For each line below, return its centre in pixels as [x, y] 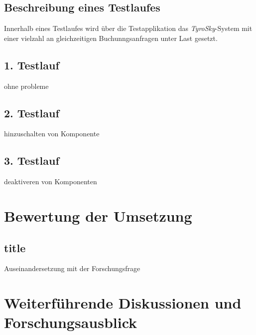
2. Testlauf [32, 113]
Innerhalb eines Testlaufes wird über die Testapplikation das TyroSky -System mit [128, 28]
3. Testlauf [32, 161]
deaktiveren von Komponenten [51, 181]
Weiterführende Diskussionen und [123, 303]
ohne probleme [26, 86]
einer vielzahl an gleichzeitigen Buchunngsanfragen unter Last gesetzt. [111, 38]
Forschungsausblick [71, 322]
